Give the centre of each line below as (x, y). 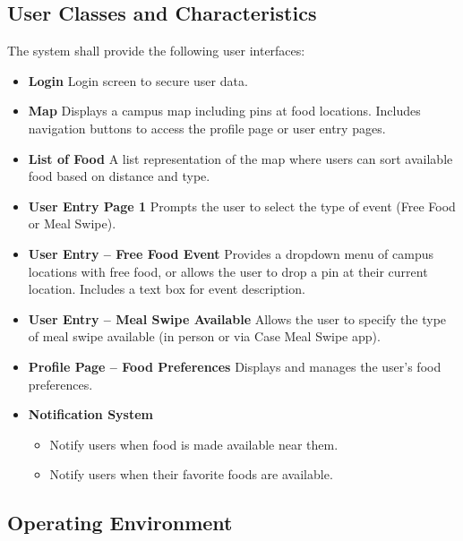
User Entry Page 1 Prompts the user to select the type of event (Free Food (242, 206)
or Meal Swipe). (72, 223)
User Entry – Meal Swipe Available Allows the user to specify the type (237, 318)
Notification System (91, 414)
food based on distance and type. (119, 176)
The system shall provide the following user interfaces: (156, 51)
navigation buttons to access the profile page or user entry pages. (207, 128)
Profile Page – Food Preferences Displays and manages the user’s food (235, 366)
